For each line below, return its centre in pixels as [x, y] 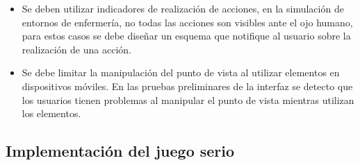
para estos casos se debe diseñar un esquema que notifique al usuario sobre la [186, 36]
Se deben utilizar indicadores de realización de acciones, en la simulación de [183, 8]
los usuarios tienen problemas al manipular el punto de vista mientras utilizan [188, 99]
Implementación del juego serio [120, 151]
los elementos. [51, 113]
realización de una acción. [76, 49]
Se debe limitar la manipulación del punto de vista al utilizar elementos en [181, 72]
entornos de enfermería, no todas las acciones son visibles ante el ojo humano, [187, 22]
